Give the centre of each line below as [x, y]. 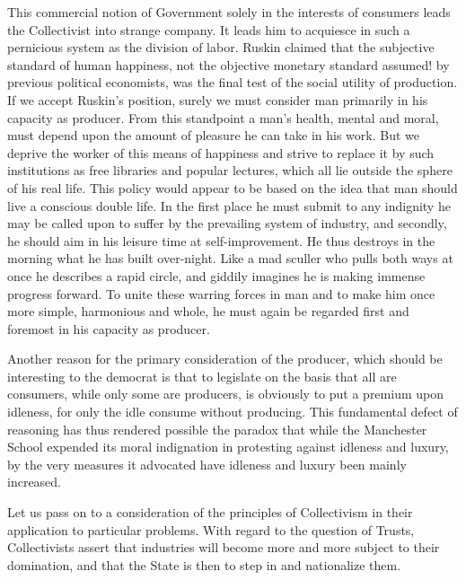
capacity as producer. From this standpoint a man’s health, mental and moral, [223, 117]
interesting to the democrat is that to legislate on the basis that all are [202, 376]
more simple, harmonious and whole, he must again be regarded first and [208, 311]
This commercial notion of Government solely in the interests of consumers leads [229, 12]
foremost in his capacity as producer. [109, 328]
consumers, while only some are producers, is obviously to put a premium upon [225, 394]
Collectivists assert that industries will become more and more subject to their [224, 547]
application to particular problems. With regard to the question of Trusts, [211, 529]
